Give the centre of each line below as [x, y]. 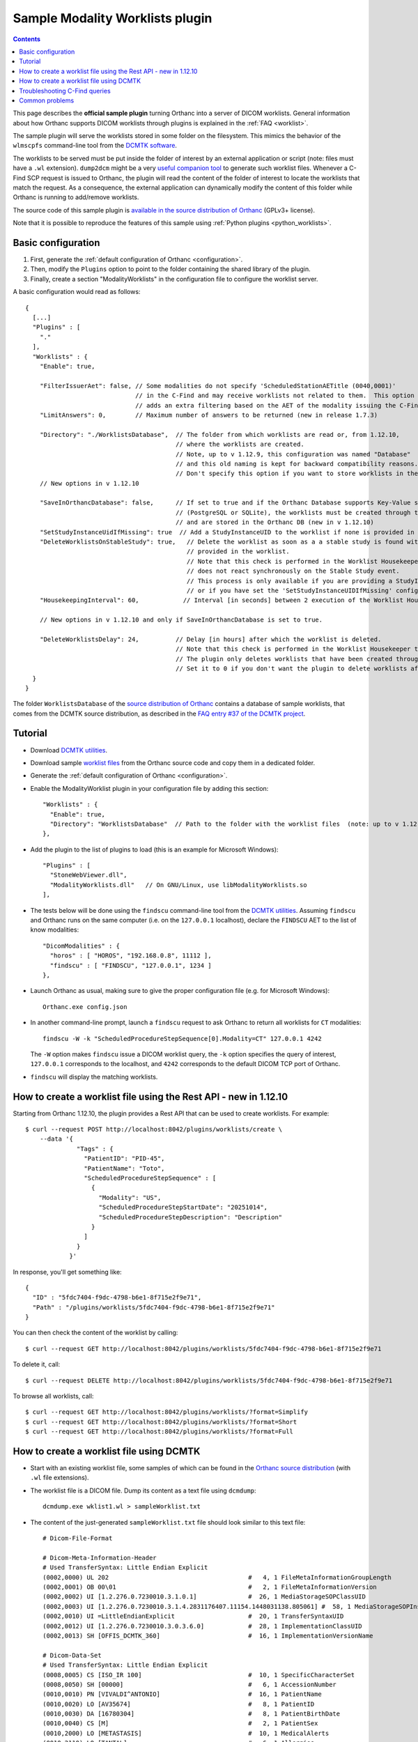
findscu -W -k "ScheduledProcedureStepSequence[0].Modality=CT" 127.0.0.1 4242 [182, 1039]
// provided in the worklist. [238, 552]
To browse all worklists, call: [53, 1396]
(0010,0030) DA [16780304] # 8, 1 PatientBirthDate [192, 1714]
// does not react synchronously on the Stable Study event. [293, 571]
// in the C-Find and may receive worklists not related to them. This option [274, 396]
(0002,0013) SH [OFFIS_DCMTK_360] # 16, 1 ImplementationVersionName [208, 1635]
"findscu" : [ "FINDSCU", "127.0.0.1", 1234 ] [131, 965]
